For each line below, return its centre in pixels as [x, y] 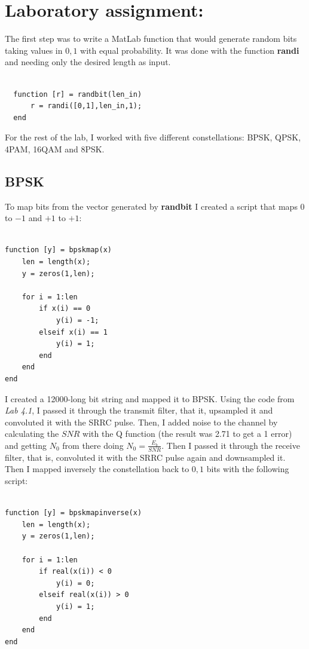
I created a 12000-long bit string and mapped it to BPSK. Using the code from [150, 398]
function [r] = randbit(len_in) [78, 94]
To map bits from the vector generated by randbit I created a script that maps [151, 206]
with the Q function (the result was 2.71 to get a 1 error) [187, 434]
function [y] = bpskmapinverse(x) [74, 513]
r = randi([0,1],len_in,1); [86, 106]
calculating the [32, 434]
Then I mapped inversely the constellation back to [97, 469]
